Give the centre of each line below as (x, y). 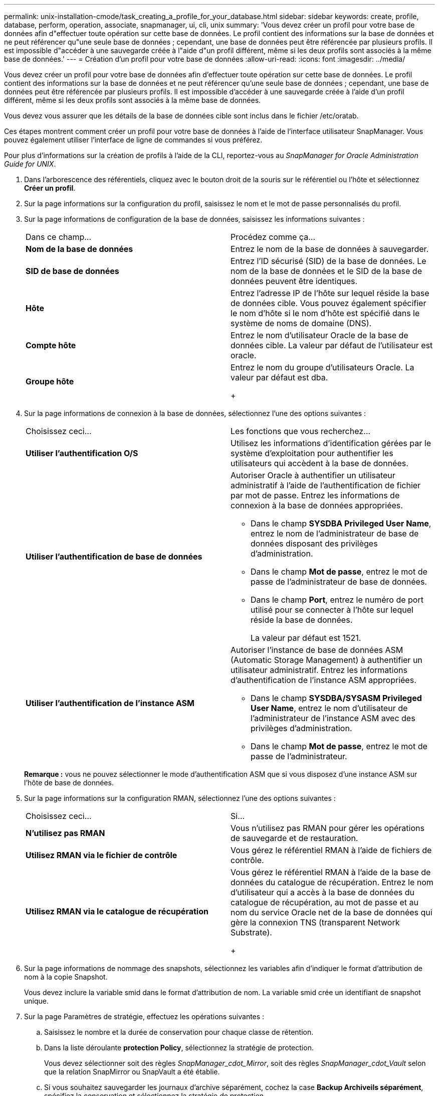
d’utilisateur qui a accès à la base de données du (322, 892)
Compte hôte (51, 345)
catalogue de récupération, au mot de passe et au (324, 902)
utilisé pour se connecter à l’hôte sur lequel (332, 610)
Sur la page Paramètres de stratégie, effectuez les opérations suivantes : (144, 1016)
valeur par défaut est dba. (279, 377)
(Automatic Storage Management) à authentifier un (326, 660)
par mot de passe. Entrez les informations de (315, 495)
